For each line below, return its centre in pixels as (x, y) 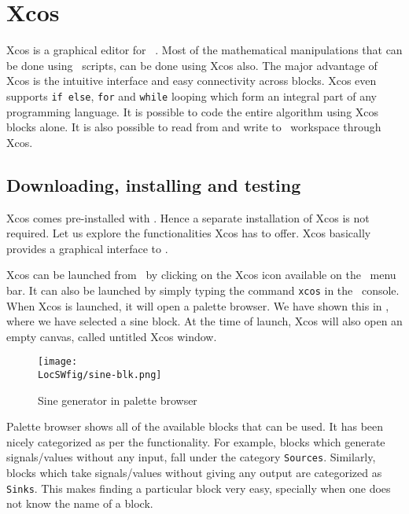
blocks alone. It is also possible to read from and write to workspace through (194, 127)
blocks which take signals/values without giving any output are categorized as (194, 473)
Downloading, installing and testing (154, 184)
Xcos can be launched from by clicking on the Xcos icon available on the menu (201, 275)
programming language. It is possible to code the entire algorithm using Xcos (193, 111)
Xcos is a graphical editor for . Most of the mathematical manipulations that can (204, 50)
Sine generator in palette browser (118, 400)
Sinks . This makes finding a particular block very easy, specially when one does (199, 488)
